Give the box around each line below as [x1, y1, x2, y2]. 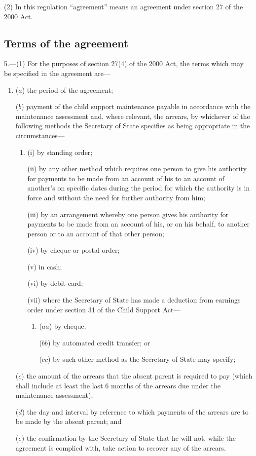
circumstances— [15, 130, 65, 140]
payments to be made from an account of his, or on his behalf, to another [27, 219, 250, 229]
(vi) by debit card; [27, 278, 83, 288]
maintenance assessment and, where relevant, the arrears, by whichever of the [15, 111, 250, 121]
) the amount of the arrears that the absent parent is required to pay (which [21, 371, 253, 381]
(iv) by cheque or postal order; [27, 245, 120, 255]
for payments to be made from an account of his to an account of [27, 173, 224, 183]
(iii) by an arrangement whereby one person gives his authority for [27, 209, 229, 219]
